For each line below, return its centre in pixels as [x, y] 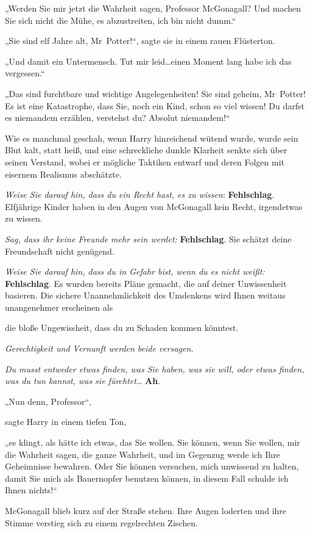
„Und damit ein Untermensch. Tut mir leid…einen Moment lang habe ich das [148, 61]
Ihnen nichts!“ [31, 490]
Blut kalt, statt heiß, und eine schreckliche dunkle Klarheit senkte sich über [146, 150]
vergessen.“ [25, 73]
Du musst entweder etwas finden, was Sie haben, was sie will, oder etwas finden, [155, 368]
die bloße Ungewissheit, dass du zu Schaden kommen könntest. [122, 328]
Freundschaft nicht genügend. [60, 251]
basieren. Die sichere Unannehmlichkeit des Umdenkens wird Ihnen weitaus [145, 295]
